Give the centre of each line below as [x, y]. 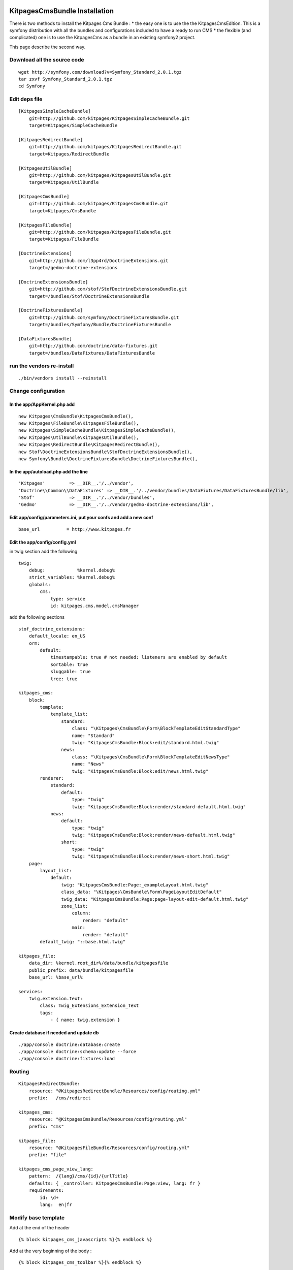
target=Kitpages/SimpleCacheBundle [73, 125]
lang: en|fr [56, 1205]
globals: [40, 584]
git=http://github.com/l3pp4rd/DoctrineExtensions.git [99, 261]
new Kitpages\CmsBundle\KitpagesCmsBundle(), [76, 416]
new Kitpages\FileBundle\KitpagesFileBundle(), [79, 423]
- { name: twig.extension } [85, 1020]
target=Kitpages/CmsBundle [62, 211]
